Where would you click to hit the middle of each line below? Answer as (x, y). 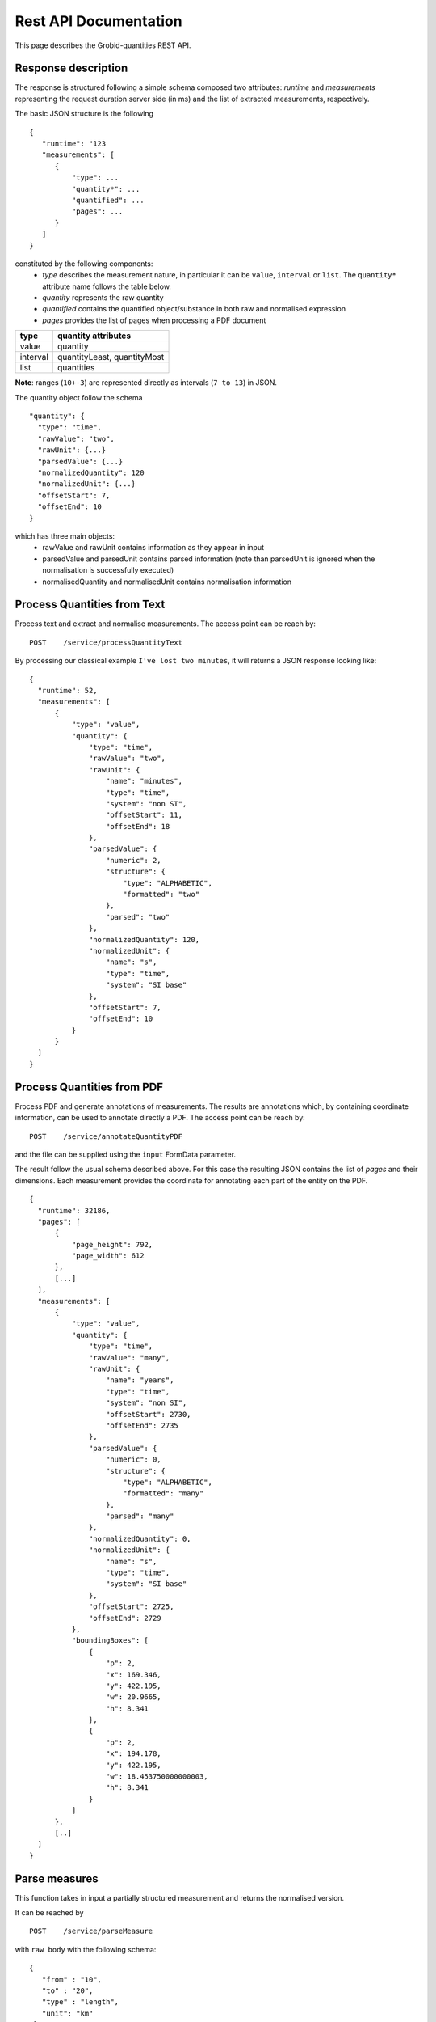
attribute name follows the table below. (107, 286)
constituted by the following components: (84, 264)
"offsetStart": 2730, (148, 1414)
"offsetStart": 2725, (132, 1607)
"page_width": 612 (108, 1256)
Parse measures (57, 1878)
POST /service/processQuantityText (106, 642)
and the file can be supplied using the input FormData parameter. (126, 1154)
